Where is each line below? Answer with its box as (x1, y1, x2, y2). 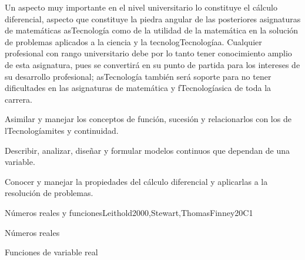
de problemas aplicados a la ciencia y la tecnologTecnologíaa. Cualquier (5, 35, 262, 48)
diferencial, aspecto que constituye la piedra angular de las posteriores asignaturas (5, 12, 301, 25)
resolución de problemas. (5, 187, 93, 199)
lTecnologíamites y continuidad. (5, 124, 119, 136)
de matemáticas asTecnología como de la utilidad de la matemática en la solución (5, 24, 299, 36)
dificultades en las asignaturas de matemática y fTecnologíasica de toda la (5, 82, 272, 94)
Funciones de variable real (5, 246, 98, 258)
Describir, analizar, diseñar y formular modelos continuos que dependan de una (5, 144, 290, 156)
